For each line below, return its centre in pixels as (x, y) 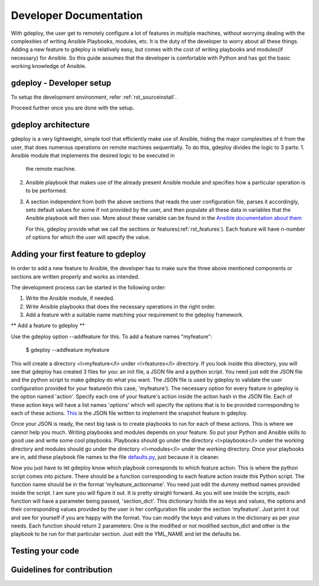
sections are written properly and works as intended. (75, 276)
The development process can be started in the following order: (89, 287)
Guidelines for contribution (62, 570)
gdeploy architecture (51, 125)
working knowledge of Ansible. (49, 66)
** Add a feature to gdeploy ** (48, 326)
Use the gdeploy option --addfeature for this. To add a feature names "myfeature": (112, 336)
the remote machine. (51, 169)
